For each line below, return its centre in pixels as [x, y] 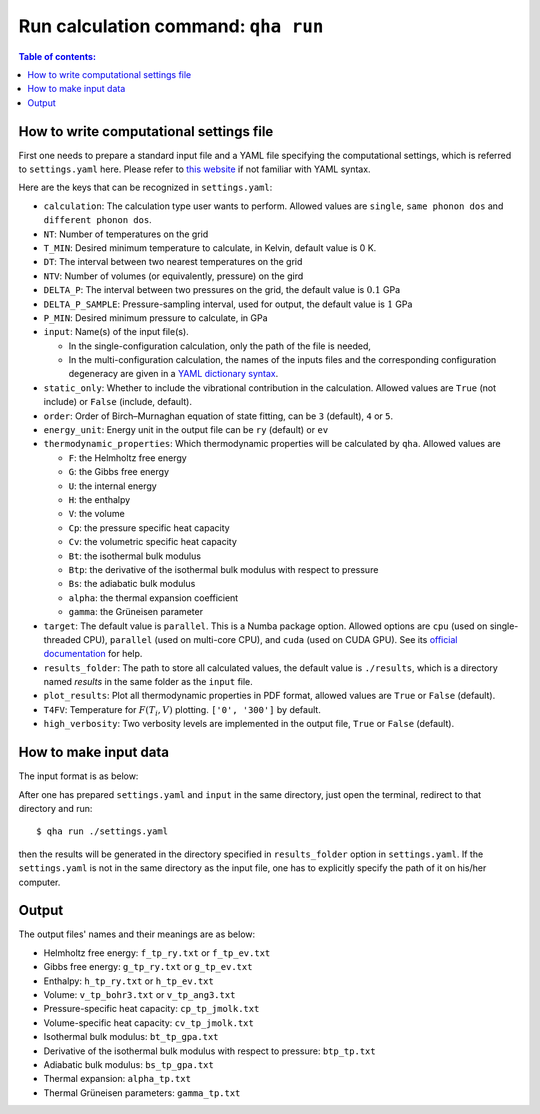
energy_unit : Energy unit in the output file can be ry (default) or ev [186, 430]
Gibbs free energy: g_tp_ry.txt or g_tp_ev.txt [148, 967]
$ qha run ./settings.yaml [102, 831]
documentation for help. [93, 654]
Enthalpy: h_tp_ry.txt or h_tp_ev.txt [128, 981]
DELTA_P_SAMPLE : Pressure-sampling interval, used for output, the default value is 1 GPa [228, 304]
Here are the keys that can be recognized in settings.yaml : [145, 187]
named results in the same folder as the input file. [148, 682]
